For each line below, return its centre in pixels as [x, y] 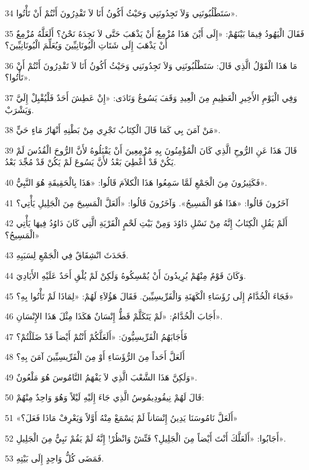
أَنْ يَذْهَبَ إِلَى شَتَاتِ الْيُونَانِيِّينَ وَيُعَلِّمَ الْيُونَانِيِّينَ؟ [86, 45]
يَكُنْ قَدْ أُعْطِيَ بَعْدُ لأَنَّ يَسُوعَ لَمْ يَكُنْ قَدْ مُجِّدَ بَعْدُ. [91, 162]
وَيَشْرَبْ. [19, 109]
